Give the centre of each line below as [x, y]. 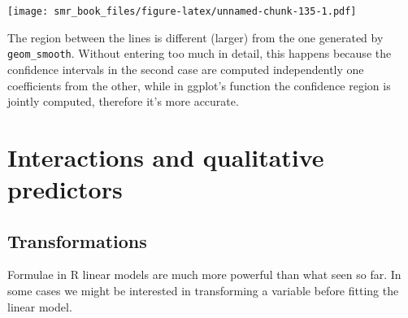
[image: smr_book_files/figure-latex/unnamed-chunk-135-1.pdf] [182, 11]
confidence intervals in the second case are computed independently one [186, 69]
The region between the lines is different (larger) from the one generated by [195, 37]
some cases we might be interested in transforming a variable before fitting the [203, 291]
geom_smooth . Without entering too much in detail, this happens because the [200, 53]
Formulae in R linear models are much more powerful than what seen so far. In [204, 274]
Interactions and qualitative [166, 157]
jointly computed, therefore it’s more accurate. [123, 101]
